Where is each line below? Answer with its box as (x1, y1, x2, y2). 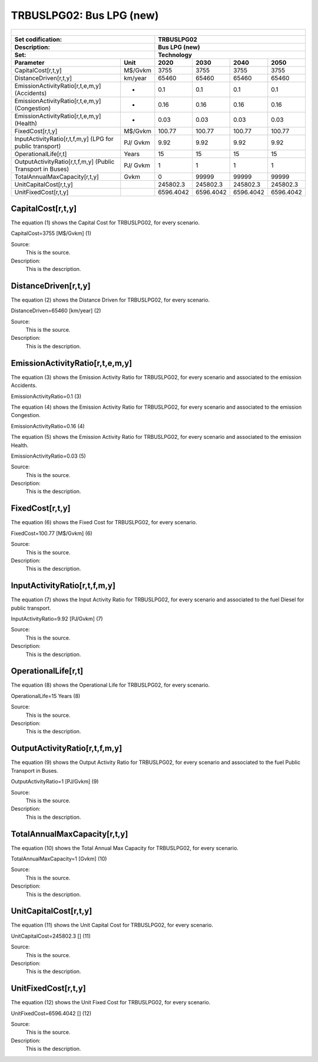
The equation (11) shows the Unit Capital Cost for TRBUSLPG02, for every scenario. (11, 922, 213, 929)
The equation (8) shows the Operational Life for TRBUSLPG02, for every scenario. (11, 681, 210, 689)
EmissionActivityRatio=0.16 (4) (11, 422, 85, 429)
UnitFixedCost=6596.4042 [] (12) (11, 1010, 92, 1017)
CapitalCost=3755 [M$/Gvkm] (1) (11, 230, 91, 237)
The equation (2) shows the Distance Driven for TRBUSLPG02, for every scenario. (11, 296, 210, 303)
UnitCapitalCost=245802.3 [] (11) (11, 932, 91, 939)
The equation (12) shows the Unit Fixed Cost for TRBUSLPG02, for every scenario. (11, 999, 211, 1006)
